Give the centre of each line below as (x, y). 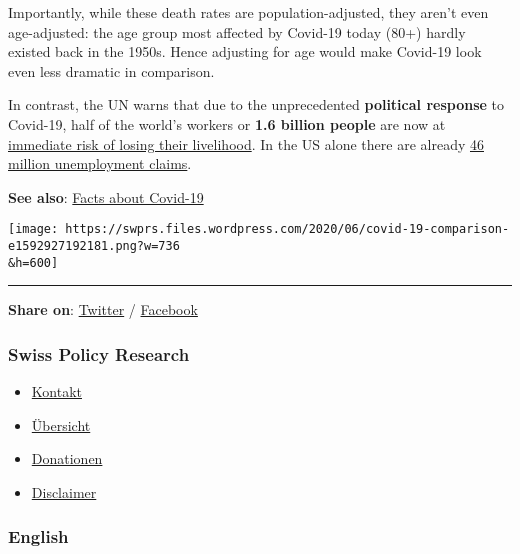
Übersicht (61, 424)
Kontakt (56, 391)
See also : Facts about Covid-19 (106, 196)
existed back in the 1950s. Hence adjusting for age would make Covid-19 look (245, 51)
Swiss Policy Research (99, 353)
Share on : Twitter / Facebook (103, 309)
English (38, 536)
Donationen (67, 458)
